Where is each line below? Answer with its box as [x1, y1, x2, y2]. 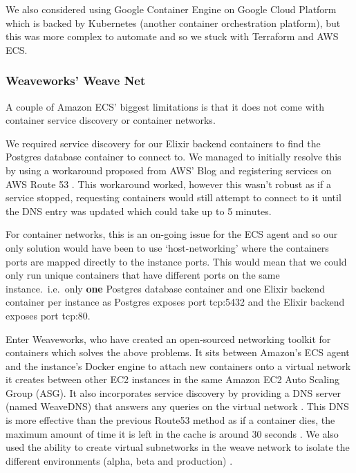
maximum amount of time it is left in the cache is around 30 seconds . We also [6, 426, 339, 440]
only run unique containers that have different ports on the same [6, 268, 280, 282]
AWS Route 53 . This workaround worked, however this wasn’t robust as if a [6, 176, 331, 191]
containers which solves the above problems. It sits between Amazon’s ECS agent [6, 345, 350, 360]
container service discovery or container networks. [6, 113, 216, 127]
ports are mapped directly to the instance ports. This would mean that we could [6, 254, 347, 268]
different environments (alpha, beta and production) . [6, 453, 233, 467]
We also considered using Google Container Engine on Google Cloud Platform [6, 2, 337, 16]
